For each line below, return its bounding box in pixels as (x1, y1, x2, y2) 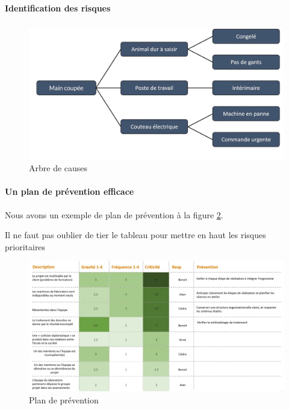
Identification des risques (5, 1, 111, 14)
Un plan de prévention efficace (5, 185, 134, 198)
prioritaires (5, 240, 46, 253)
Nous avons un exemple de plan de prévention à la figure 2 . (5, 208, 223, 221)
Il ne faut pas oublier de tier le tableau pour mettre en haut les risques (5, 229, 266, 241)
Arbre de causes (29, 162, 88, 174)
